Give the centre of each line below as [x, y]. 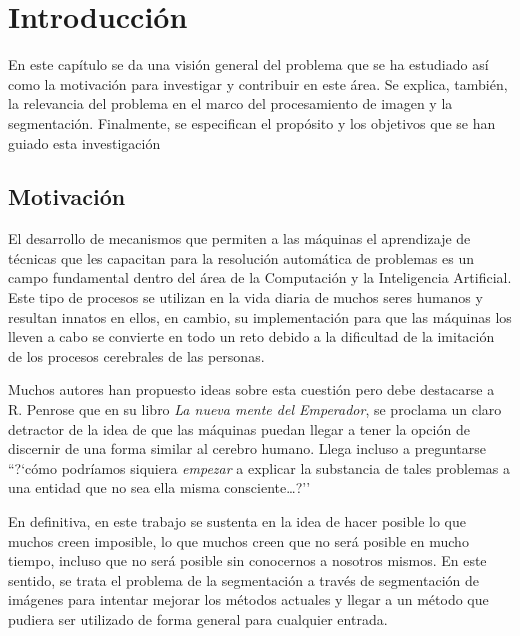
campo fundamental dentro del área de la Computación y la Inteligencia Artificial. [260, 277]
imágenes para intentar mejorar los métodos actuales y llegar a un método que [248, 599]
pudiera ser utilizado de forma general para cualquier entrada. [198, 618]
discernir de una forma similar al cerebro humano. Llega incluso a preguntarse [247, 448]
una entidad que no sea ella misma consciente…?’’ [159, 487]
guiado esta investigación [84, 142]
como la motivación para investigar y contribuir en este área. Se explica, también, [258, 83]
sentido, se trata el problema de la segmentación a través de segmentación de [243, 579]
